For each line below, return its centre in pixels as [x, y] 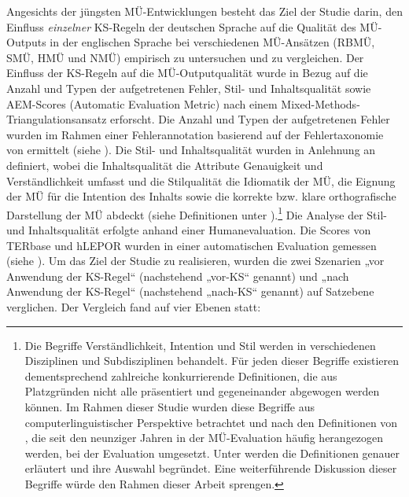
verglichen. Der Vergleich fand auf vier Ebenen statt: [134, 306]
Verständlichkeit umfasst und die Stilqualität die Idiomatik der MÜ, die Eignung [201, 180]
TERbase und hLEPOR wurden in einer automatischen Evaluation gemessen [192, 245]
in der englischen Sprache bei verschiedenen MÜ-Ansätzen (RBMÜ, [212, 42]
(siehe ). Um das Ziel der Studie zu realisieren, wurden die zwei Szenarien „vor [195, 261]
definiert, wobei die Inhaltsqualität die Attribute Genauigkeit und [165, 165]
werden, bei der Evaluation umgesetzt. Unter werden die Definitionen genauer [212, 453]
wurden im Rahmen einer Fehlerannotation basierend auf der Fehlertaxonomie [195, 134]
